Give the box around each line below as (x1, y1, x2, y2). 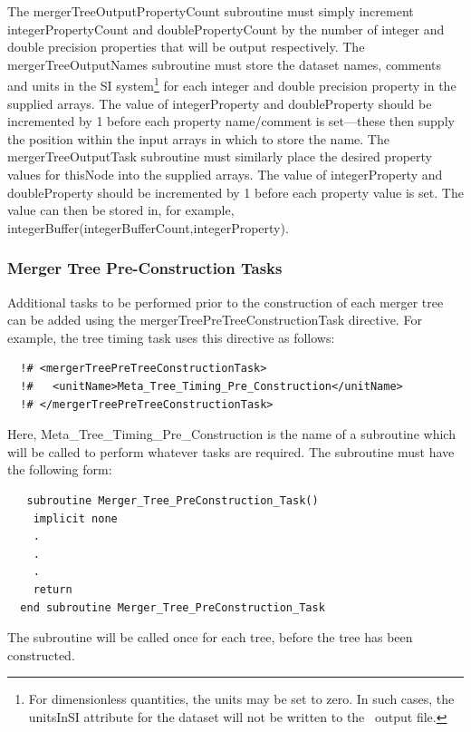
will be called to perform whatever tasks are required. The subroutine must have (7, 442, 455, 461)
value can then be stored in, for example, (7, 200, 235, 220)
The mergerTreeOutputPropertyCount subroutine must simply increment (7, 2, 414, 20)
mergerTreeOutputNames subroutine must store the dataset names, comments (7, 54, 442, 73)
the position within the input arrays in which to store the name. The (7, 129, 389, 148)
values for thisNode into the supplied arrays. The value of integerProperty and (7, 165, 443, 183)
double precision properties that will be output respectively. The (7, 37, 365, 56)
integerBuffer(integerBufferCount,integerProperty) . (7, 218, 289, 237)
